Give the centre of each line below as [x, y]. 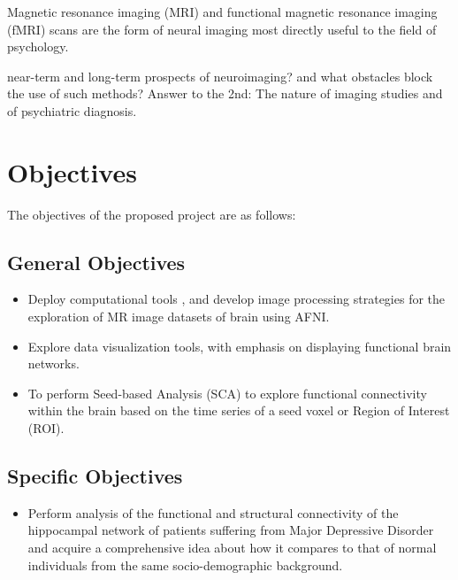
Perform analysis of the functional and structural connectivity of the [213, 512]
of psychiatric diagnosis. [72, 110]
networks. [53, 363]
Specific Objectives [95, 476]
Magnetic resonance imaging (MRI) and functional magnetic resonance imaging [222, 12]
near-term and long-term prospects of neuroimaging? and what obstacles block [220, 76]
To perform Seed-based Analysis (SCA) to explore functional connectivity [227, 393]
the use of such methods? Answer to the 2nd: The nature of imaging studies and [225, 93]
